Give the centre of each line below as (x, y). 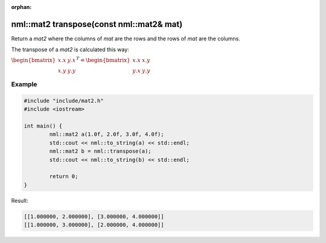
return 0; (64, 177)
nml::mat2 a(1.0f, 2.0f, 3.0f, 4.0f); (107, 134)
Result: (20, 200)
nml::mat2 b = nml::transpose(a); (100, 151)
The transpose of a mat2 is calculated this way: (70, 50)
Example (24, 84)
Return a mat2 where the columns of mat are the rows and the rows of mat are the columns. (126, 38)
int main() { (43, 126)
